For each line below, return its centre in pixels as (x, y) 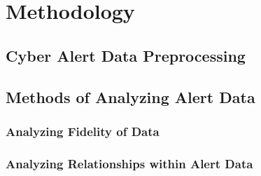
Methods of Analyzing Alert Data (130, 96)
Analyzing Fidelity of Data (83, 131)
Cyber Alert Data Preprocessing (126, 55)
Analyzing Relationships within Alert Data (129, 163)
